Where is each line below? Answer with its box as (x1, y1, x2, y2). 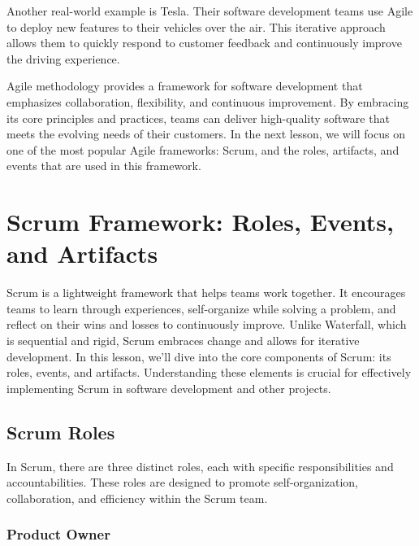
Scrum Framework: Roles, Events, (6, 205, 394, 238)
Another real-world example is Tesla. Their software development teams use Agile (6, 2, 413, 19)
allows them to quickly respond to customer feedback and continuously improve (6, 34, 402, 51)
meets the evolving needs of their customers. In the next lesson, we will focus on (6, 125, 405, 142)
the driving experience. (6, 50, 120, 67)
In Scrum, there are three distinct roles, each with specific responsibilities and (6, 457, 394, 474)
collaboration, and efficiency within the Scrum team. (6, 489, 268, 506)
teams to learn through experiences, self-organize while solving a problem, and (6, 299, 396, 317)
